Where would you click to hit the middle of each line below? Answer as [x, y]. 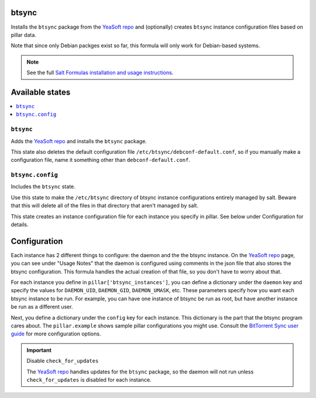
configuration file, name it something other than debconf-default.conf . [100, 160]
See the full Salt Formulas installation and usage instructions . [100, 72]
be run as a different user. [42, 307]
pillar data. [23, 34]
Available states [41, 92]
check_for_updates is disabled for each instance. [89, 379]
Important [39, 350]
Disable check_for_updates [63, 361]
